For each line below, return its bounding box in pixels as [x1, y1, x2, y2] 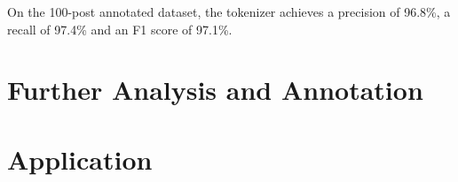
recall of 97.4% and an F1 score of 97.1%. [7, 19, 233, 38]
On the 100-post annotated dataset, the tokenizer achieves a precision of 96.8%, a [7, 3, 451, 20]
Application [7, 140, 153, 177]
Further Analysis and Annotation [7, 72, 423, 108]
